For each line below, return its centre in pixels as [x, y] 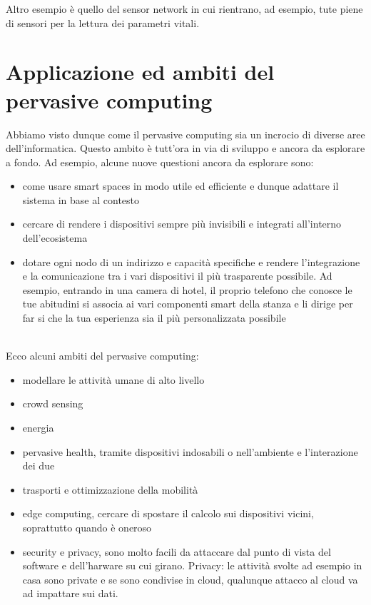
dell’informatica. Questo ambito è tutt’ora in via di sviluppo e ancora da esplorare [185, 148]
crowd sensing [53, 403]
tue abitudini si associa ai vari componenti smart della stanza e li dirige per [188, 304]
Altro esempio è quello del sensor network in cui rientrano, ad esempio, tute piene [184, 9]
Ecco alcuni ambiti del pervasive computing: [102, 356]
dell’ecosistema [55, 238]
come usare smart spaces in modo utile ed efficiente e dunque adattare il [181, 186]
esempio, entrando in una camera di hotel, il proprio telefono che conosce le [187, 289]
